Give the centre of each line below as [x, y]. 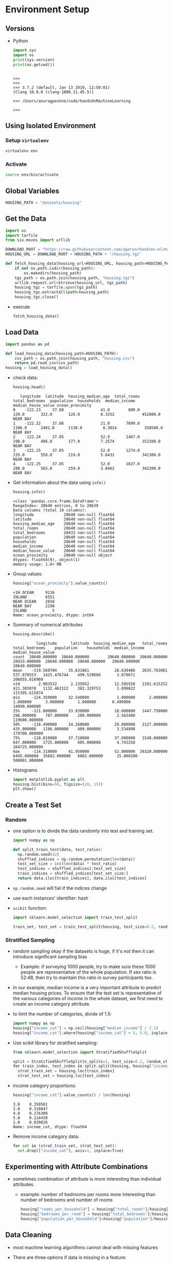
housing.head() [29, 387]
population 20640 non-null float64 [64, 537]
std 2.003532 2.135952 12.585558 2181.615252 [90, 684]
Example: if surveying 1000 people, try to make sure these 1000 [88, 967]
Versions [20, 29]
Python [20, 41]
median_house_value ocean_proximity [52, 406]
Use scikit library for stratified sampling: [55, 1043]
